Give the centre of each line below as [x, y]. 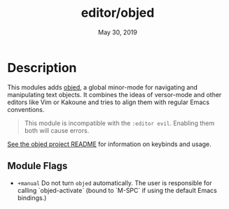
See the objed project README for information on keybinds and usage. [109, 144]
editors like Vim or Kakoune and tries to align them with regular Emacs [109, 102]
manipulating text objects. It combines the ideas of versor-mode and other [114, 94]
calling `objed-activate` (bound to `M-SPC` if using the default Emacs [117, 190]
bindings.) [32, 198]
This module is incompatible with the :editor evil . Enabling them [119, 123]
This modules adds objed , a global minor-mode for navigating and [103, 87]
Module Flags [37, 166]
